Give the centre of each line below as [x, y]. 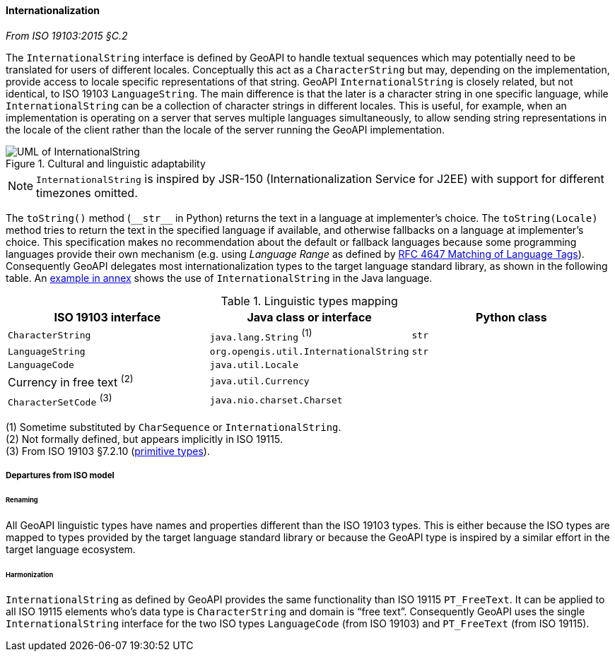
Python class [511, 317]
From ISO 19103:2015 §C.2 [67, 35]
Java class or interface [309, 317]
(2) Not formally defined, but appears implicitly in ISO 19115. [144, 439]
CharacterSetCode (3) [60, 400]
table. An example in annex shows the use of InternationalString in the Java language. [219, 278]
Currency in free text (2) [71, 381]
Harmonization [30, 574]
